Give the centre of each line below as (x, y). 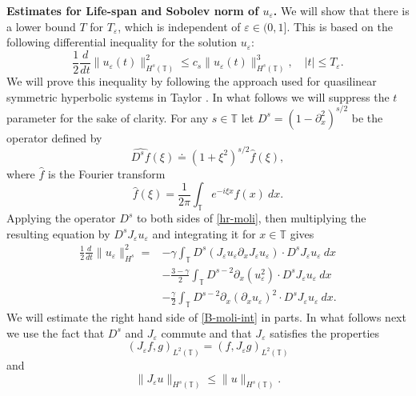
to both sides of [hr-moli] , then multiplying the (251, 218)
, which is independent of (179, 26)
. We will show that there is (341, 10)
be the (367, 117)
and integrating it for (204, 233)
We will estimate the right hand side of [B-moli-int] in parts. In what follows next (206, 316)
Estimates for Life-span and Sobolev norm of (133, 10)
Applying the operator (61, 218)
